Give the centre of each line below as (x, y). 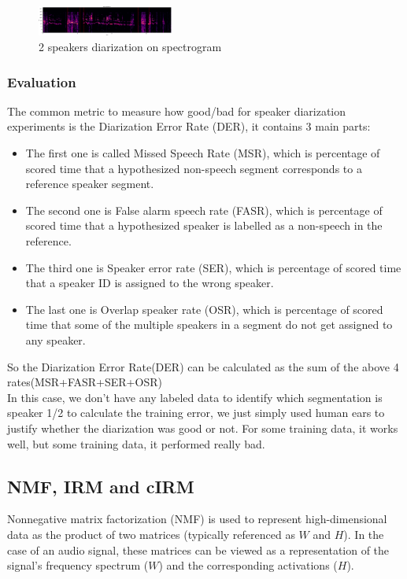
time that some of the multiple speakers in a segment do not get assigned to (209, 325)
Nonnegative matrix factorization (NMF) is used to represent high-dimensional (197, 519)
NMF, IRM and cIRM (101, 486)
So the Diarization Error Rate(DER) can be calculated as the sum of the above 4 (203, 366)
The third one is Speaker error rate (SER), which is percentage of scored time (213, 267)
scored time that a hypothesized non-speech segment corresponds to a (194, 168)
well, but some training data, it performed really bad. (136, 443)
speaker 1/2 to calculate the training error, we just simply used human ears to (196, 413)
